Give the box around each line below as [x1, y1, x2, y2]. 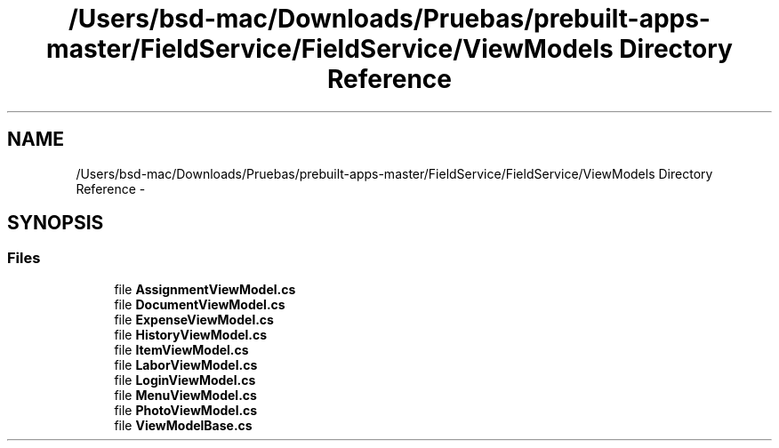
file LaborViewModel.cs [114, 356, 258, 372]
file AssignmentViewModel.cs [114, 281, 296, 297]
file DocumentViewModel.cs [114, 296, 285, 312]
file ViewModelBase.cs [114, 417, 253, 433]
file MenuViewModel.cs [114, 387, 257, 403]
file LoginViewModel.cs [114, 372, 256, 388]
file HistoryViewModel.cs [114, 326, 268, 342]
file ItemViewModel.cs [114, 341, 249, 357]
